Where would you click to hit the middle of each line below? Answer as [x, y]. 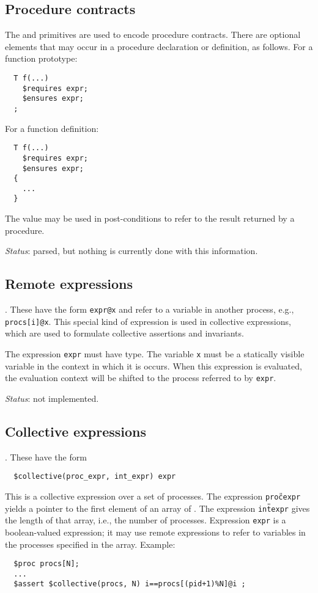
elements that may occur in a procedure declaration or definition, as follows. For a [159, 46]
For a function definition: [52, 128]
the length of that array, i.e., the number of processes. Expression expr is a [146, 520]
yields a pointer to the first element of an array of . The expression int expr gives [157, 508]
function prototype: [41, 58]
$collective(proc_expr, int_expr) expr [95, 477]
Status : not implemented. [52, 398]
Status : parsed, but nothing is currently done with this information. [131, 251]
